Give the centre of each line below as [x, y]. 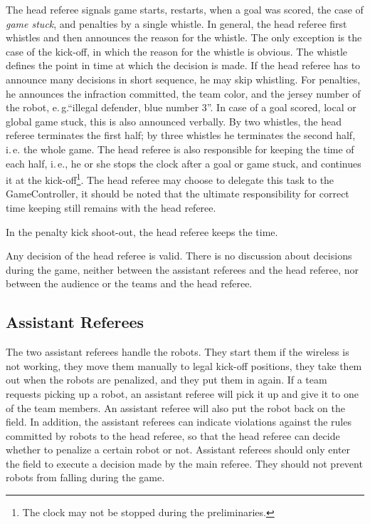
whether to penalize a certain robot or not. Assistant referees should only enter [178, 449]
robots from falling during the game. [85, 477]
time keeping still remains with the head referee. [111, 207]
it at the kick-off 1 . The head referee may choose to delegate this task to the [170, 179]
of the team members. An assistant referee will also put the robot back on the [175, 407]
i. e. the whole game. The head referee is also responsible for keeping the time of [180, 149]
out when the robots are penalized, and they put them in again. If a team [166, 380]
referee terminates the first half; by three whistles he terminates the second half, [181, 135]
